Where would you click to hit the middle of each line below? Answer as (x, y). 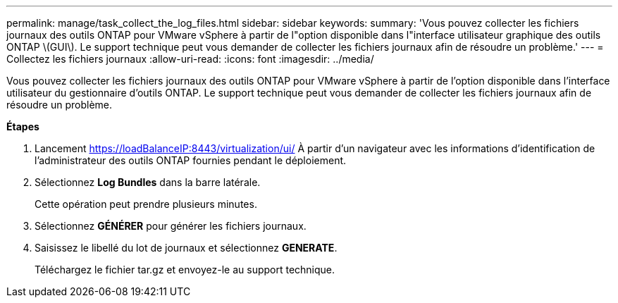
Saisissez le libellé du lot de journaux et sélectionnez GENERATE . (186, 248)
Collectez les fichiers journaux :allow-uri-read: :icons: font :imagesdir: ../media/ (190, 59)
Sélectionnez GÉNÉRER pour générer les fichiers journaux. (171, 226)
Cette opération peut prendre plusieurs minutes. (146, 204)
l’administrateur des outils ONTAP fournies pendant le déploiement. (191, 160)
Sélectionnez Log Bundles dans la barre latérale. (148, 182)
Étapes (23, 126)
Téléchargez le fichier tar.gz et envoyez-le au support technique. (185, 270)
